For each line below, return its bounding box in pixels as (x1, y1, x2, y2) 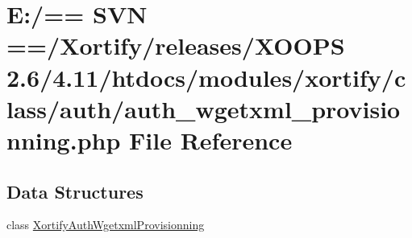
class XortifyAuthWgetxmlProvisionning (6, 216, 205, 233)
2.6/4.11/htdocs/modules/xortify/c (6, 60, 406, 93)
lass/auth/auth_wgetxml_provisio (6, 92, 401, 125)
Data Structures (6, 178, 144, 203)
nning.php (6, 123, 121, 156)
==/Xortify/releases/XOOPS (6, 29, 345, 62)
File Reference (129, 123, 293, 156)
